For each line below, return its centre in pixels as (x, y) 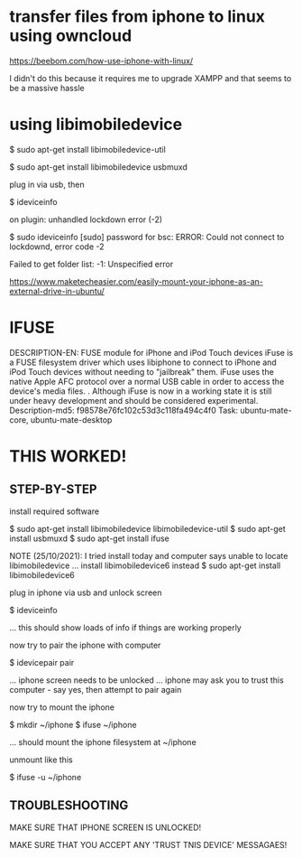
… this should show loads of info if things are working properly (125, 627)
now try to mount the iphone (62, 707)
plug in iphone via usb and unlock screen (86, 592)
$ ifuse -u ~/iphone (46, 777)
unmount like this (41, 760)
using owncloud (71, 36)
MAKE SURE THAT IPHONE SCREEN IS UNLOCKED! (105, 827)
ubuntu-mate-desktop (71, 420)
